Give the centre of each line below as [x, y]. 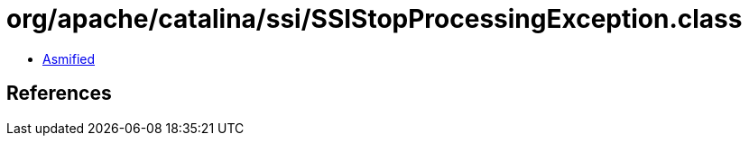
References [59, 94]
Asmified [69, 58]
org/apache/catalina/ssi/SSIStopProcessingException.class [374, 19]
